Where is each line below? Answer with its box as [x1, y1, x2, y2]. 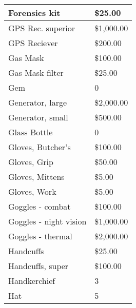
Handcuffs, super [8, 260, 69, 272]
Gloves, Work [8, 186, 56, 197]
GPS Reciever [8, 37, 58, 49]
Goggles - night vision [8, 215, 87, 227]
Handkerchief [8, 275, 55, 286]
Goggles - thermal [8, 230, 72, 242]
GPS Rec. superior [8, 22, 75, 34]
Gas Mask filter [8, 67, 64, 78]
